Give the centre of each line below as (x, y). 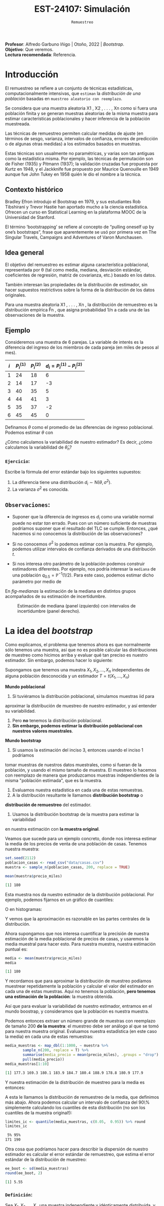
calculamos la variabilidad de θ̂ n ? (38, 448)
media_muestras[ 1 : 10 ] (27, 1064)
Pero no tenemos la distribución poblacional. (57, 721)
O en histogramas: (24, 909)
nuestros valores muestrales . (43, 731)
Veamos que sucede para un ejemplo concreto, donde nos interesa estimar (81, 839)
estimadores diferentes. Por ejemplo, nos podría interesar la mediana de (84, 569)
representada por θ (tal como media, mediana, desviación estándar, (73, 270)
